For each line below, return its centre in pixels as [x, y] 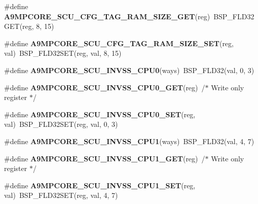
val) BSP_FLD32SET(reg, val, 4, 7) [61, 195]
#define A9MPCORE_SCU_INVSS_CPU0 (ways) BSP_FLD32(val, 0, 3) [129, 70]
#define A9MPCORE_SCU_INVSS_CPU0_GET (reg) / [105, 87]
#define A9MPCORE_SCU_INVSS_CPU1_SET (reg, [100, 185]
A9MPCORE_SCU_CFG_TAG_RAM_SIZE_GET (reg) [107, 16]
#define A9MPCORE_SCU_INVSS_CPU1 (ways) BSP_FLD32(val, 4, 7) [129, 141]
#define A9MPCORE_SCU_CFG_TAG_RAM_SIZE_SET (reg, [119, 43]
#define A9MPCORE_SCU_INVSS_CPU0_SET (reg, [100, 114]
